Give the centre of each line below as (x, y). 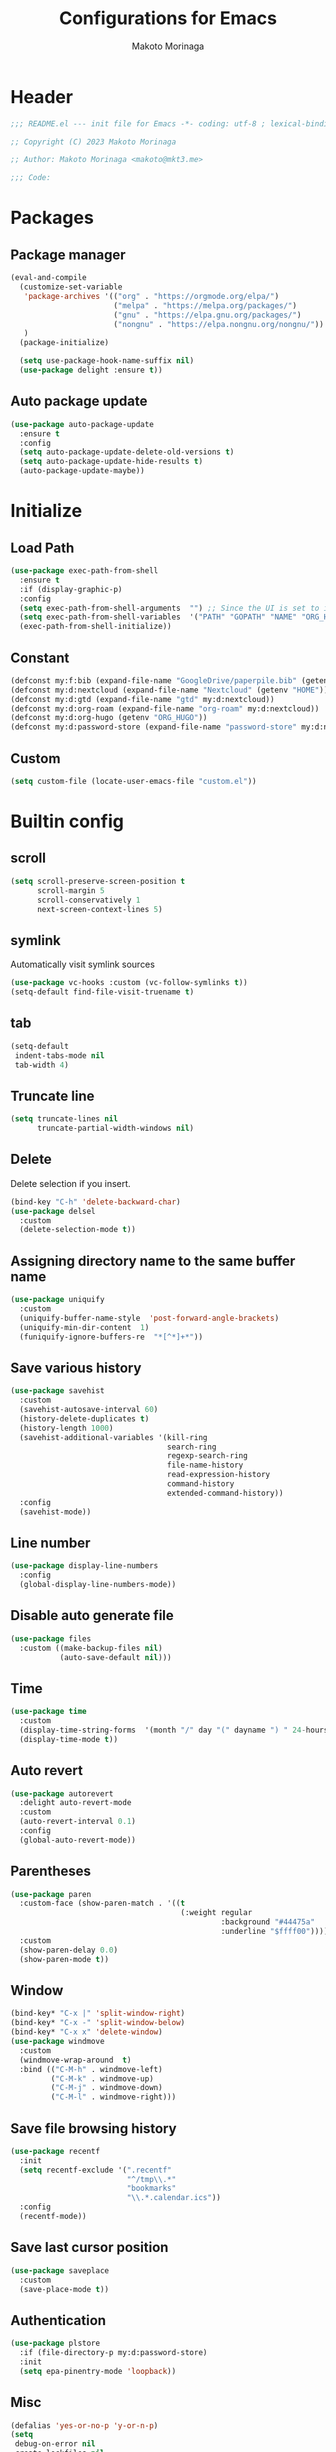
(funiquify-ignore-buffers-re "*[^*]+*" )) (111, 1337)
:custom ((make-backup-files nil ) (91, 1648)
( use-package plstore (55, 2343)
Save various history (76, 1367)
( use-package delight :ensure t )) (91, 370)
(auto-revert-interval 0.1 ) (78, 1822)
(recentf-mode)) (53, 2217)
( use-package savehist (57, 1391)
